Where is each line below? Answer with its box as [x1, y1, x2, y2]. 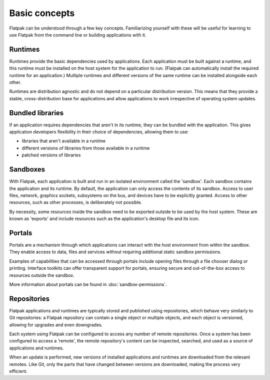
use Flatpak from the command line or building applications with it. [9, 32, 146, 38]
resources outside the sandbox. [9, 272, 74, 278]
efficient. [9, 368, 27, 374]
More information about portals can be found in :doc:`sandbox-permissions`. [9, 281, 167, 287]
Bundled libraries [9, 108, 64, 117]
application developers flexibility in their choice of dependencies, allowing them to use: [9, 129, 189, 135]
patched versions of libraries [21, 152, 81, 158]
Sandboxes [9, 165, 45, 174]
